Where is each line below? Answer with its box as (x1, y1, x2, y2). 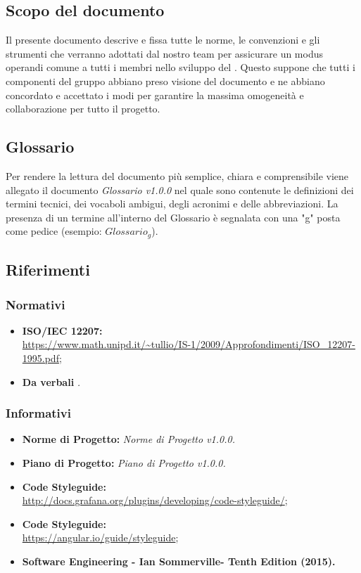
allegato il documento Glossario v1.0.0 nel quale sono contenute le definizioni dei (6, 182, 354, 197)
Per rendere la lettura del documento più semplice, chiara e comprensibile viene (6, 168, 349, 183)
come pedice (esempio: (6, 224, 102, 238)
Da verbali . (22, 374, 81, 389)
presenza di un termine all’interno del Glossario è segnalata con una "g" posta (6, 210, 341, 224)
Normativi (6, 295, 65, 313)
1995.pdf (22, 350, 59, 365)
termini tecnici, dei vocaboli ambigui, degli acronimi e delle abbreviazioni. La (6, 196, 338, 211)
